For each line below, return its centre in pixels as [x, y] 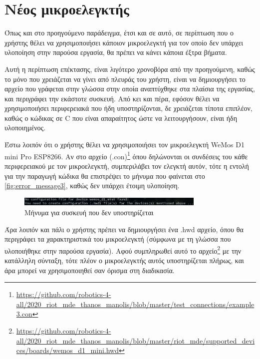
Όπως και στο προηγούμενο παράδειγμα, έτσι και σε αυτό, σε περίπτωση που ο [119, 33]
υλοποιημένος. [25, 128]
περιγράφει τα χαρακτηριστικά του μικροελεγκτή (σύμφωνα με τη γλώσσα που [118, 239]
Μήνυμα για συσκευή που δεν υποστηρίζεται [89, 212]
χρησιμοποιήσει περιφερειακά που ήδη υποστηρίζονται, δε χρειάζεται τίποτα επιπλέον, [129, 108]
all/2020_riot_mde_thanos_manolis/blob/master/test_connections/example [135, 304]
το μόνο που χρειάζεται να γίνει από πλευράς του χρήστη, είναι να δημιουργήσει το [125, 79]
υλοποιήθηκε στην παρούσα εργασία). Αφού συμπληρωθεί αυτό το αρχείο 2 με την [123, 250]
